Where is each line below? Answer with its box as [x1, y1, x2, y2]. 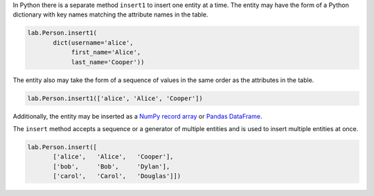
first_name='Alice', [71, 48, 141, 57]
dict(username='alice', [53, 39, 134, 46]
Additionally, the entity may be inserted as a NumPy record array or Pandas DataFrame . [12, 112, 262, 120]
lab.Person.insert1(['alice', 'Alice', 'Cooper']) [27, 94, 204, 102]
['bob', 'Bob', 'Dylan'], [53, 162, 170, 170]
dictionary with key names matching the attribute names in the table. [12, 10, 208, 19]
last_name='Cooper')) [71, 58, 145, 66]
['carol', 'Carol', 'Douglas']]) [53, 173, 181, 180]
